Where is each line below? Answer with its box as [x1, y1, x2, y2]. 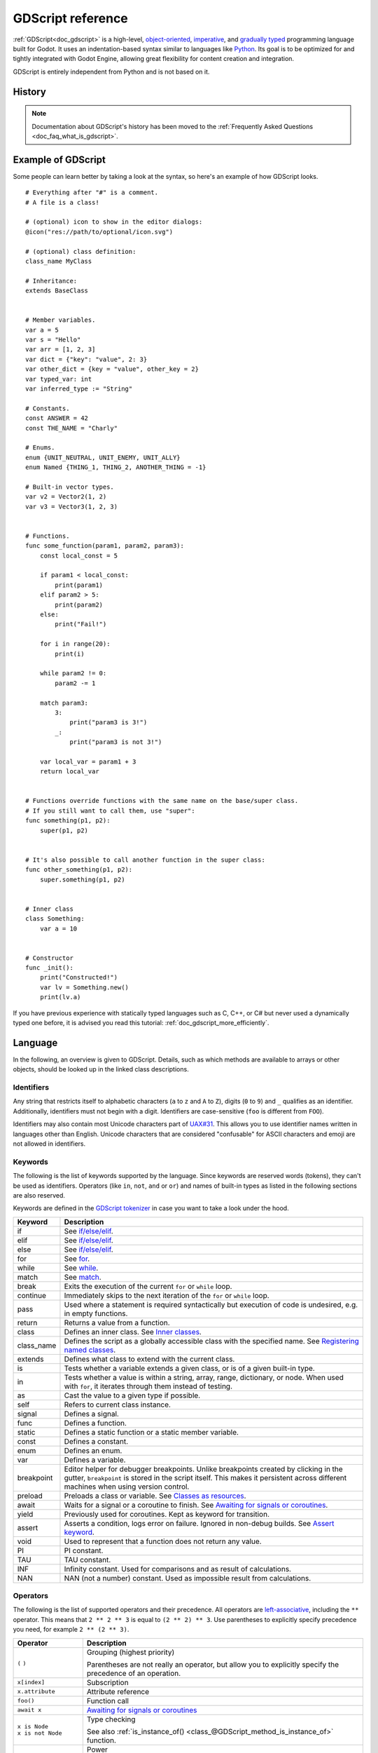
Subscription [86, 1677, 129, 1687]
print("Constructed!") [39, 973, 118, 982]
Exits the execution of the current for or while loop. [64, 1281, 232, 1291]
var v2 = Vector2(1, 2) [25, 493, 107, 501]
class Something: [25, 915, 85, 923]
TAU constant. [64, 1555, 111, 1564]
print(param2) [55, 600, 104, 609]
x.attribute [17, 1688, 55, 1696]
